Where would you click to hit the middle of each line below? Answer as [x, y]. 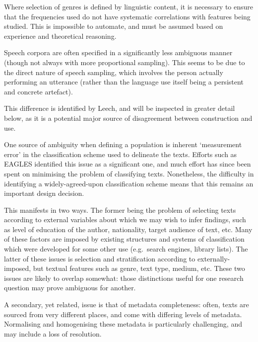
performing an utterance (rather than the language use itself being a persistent [124, 82]
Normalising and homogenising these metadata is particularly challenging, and [123, 324]
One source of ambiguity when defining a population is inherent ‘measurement [123, 144]
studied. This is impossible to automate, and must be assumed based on [114, 26]
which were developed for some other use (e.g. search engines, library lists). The [126, 249]
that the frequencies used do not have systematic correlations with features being [127, 16]
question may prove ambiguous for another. [70, 288]
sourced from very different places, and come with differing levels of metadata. [123, 314]
